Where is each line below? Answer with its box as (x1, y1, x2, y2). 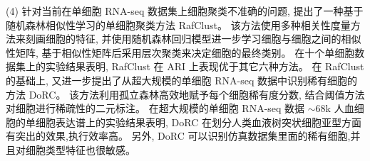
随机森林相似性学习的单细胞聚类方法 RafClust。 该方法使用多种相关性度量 (6, 17, 351, 32)
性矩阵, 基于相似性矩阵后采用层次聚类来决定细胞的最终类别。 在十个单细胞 (6, 45, 355, 60)
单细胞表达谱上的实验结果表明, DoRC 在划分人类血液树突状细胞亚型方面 (25, 114, 361, 129)
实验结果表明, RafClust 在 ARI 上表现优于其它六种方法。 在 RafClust (45, 59, 364, 74)
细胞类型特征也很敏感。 (25, 142, 135, 157)
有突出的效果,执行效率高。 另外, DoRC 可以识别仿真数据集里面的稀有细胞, (6, 128, 351, 143)
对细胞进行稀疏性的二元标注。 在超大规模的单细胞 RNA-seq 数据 (6, 101, 305, 116)
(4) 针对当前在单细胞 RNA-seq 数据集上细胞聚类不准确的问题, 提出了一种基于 (6, 4, 364, 18)
